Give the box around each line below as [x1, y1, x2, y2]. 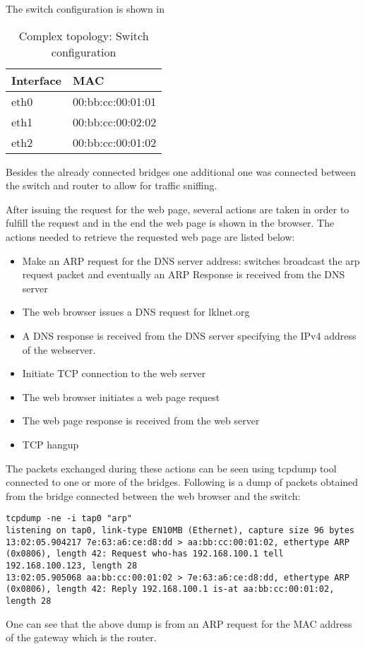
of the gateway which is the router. [6, 630, 157, 645]
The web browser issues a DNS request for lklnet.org [22, 304, 250, 319]
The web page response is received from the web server [22, 413, 260, 428]
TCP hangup [22, 436, 79, 451]
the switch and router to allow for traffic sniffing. [6, 178, 217, 193]
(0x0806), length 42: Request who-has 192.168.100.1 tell [6, 549, 284, 559]
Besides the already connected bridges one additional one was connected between [6, 164, 356, 179]
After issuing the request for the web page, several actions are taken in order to [6, 201, 349, 216]
